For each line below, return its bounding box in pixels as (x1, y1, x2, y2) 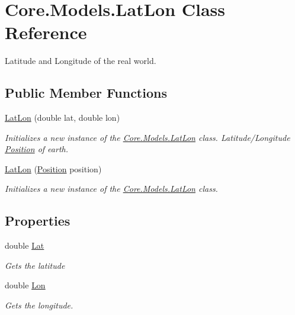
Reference (5, 20, 87, 44)
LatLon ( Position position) (5, 162, 102, 175)
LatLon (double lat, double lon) (5, 111, 120, 124)
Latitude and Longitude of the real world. (5, 54, 156, 67)
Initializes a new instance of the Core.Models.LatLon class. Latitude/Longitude (5, 131, 290, 143)
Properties (5, 211, 70, 230)
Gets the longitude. (5, 299, 73, 311)
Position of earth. (5, 143, 69, 155)
